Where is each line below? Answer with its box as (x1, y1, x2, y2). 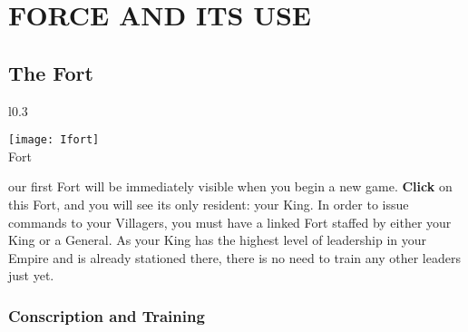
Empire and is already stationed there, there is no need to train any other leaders (8, 248, 461, 267)
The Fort (8, 58, 93, 86)
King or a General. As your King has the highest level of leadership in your (8, 230, 427, 249)
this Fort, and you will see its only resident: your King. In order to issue (8, 195, 409, 214)
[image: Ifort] (8, 133, 100, 147)
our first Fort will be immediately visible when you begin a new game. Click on (8, 177, 453, 196)
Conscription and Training (8, 304, 205, 327)
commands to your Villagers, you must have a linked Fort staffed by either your (8, 212, 452, 231)
